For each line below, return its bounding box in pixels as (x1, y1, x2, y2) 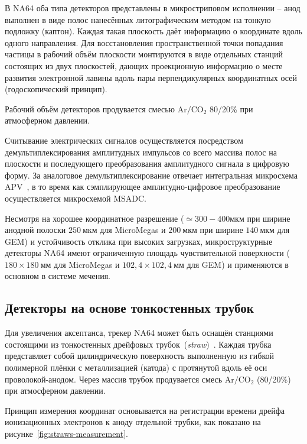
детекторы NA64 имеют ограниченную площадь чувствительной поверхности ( (5, 247, 290, 259)
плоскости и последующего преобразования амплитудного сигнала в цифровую (5, 157, 289, 170)
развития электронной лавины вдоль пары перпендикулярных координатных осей (5, 71, 297, 83)
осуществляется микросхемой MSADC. (5, 192, 146, 204)
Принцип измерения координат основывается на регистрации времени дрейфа (5, 404, 285, 416)
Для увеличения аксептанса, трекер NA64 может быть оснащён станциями (5, 326, 273, 339)
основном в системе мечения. (5, 270, 110, 282)
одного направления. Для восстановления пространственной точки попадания (5, 36, 283, 48)
